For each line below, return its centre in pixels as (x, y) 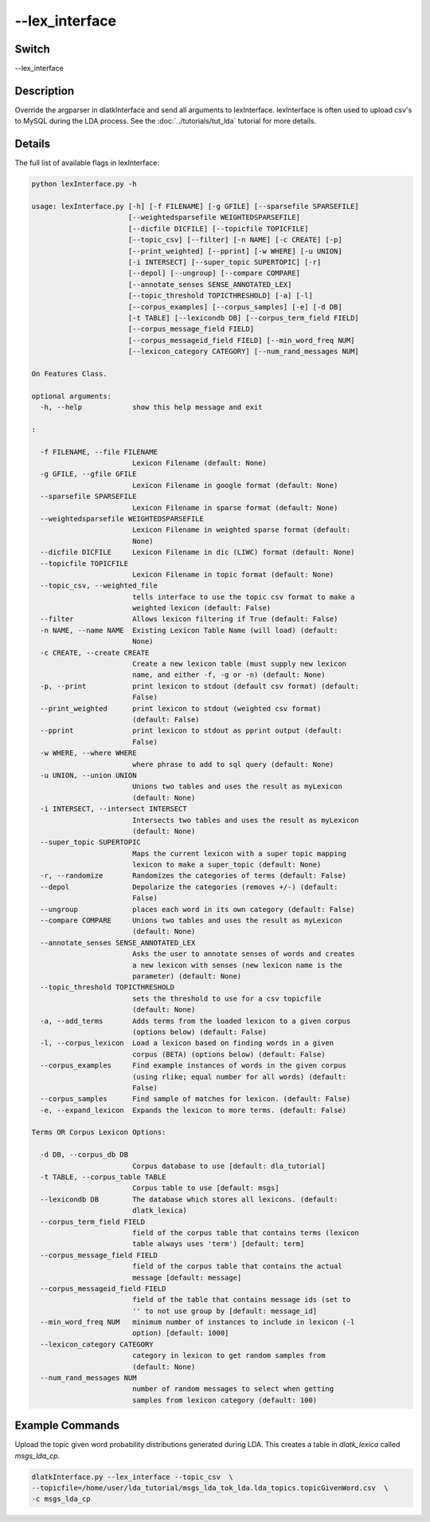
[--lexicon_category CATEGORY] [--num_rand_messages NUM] (244, 352)
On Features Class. (69, 374)
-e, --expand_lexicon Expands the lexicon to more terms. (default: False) (193, 1110)
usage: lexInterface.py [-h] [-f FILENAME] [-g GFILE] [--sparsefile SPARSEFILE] (195, 206)
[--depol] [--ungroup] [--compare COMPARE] (214, 273)
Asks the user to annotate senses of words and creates (243, 954)
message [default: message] (187, 1277)
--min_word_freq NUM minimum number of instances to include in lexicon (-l (197, 1322)
